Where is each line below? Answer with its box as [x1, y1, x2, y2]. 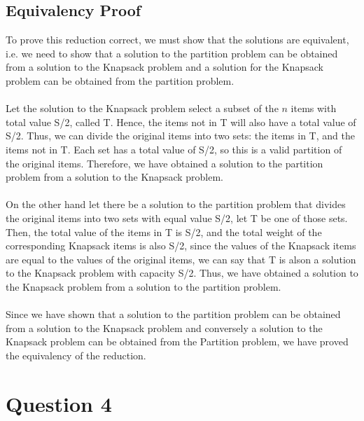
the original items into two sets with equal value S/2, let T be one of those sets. [6, 210, 348, 225]
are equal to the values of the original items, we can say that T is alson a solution [6, 251, 356, 266]
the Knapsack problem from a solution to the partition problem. [6, 279, 281, 294]
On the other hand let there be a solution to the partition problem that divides [6, 197, 346, 212]
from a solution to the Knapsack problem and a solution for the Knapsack [6, 60, 323, 74]
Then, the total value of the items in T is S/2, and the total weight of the [6, 224, 322, 239]
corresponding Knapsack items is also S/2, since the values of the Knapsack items [6, 238, 356, 253]
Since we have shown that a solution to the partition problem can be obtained [6, 307, 341, 322]
